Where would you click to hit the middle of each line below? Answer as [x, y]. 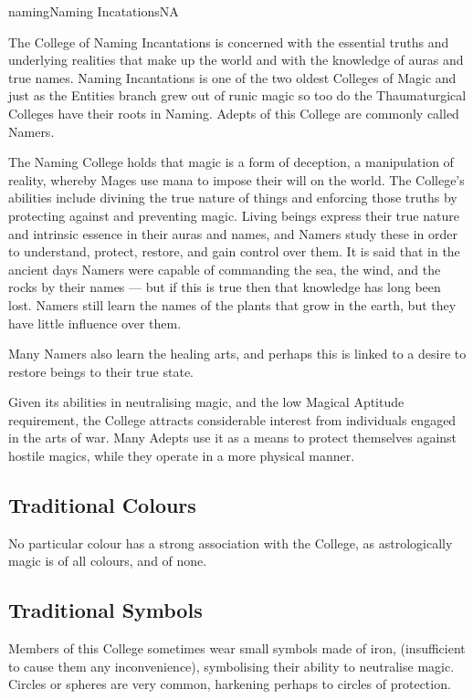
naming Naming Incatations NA [94, 11]
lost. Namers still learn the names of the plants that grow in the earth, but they [232, 304]
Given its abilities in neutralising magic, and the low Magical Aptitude [206, 402]
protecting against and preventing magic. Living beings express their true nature [234, 215]
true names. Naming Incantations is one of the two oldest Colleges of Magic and [232, 77]
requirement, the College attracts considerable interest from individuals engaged [232, 419]
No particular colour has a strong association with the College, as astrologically [231, 543]
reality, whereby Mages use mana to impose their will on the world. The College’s [236, 179]
